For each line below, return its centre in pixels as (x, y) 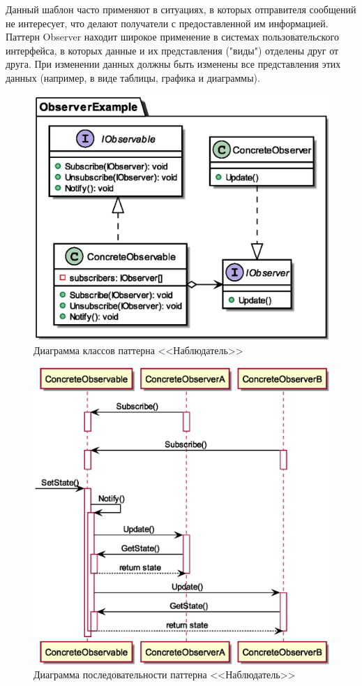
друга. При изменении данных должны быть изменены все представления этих (173, 64)
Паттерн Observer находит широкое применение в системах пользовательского (172, 37)
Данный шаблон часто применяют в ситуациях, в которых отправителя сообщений (181, 9)
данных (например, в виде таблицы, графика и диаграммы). (133, 77)
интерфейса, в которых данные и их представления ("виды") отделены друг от (172, 50)
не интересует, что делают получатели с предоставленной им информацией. (167, 23)
